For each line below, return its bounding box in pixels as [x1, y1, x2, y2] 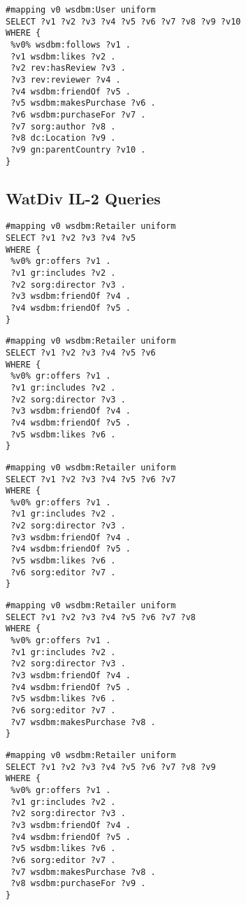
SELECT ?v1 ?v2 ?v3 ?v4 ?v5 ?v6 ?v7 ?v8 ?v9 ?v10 [6, 16, 241, 27]
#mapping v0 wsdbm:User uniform [6, 5, 156, 15]
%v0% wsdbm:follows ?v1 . [10, 39, 131, 50]
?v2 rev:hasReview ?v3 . [10, 63, 126, 73]
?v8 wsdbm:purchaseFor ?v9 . [10, 878, 146, 889]
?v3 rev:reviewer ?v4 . [10, 74, 121, 85]
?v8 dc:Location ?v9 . [10, 133, 116, 143]
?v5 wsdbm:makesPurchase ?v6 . [10, 98, 156, 108]
